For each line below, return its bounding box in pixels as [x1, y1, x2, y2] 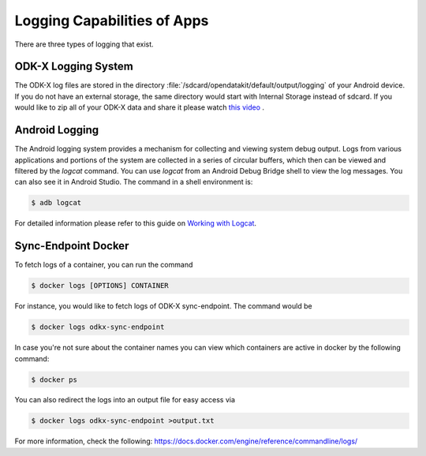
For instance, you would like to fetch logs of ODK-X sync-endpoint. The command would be [14, 301, 312, 311]
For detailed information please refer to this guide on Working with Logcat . [14, 219, 256, 228]
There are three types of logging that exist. [14, 39, 154, 49]
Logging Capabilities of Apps [14, 12, 209, 29]
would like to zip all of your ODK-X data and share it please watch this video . [14, 103, 264, 112]
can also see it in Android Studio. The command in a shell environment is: [14, 178, 253, 187]
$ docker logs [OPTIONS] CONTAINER [31, 281, 169, 290]
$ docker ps [31, 375, 78, 384]
